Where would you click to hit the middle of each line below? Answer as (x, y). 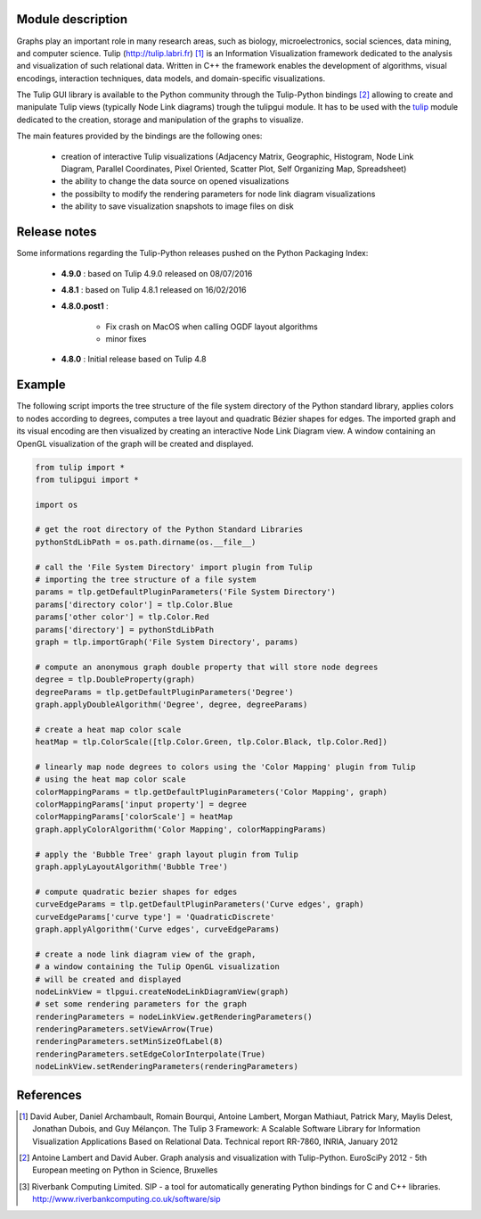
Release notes (57, 232)
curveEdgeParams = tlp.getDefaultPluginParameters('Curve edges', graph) (200, 904)
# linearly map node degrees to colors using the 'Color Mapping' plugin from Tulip (225, 767)
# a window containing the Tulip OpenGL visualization (157, 967)
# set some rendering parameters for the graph (141, 1004)
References (49, 1095)
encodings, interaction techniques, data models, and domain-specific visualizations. (171, 78)
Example (41, 385)
